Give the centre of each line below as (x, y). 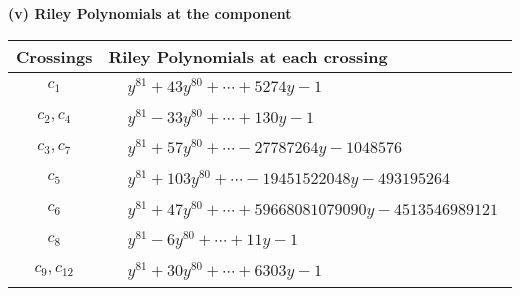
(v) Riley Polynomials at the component (150, 13)
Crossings (54, 56)
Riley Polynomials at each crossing (248, 56)
